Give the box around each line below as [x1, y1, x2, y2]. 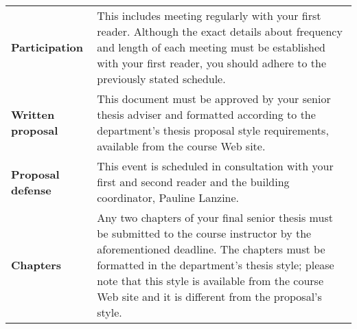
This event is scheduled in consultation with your [97, 158, 334, 174]
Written [11, 106, 55, 122]
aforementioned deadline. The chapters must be [97, 241, 325, 257]
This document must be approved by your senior [97, 91, 331, 106]
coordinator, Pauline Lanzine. [97, 190, 240, 205]
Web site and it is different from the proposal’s [97, 288, 322, 304]
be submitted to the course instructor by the [97, 225, 312, 241]
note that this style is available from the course [97, 273, 323, 288]
